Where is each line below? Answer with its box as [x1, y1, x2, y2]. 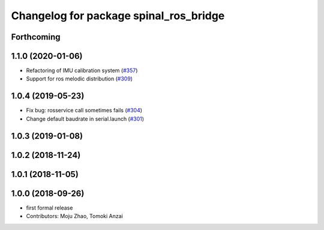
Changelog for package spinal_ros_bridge [11, 9, 225, 22]
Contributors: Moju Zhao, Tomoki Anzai [26, 213, 123, 220]
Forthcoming [11, 32, 61, 42]
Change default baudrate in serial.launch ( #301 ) [26, 115, 144, 123]
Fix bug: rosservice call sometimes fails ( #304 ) [26, 107, 143, 114]
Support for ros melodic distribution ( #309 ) [26, 75, 133, 82]
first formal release [26, 204, 73, 211]
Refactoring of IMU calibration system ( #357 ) [26, 67, 138, 74]
